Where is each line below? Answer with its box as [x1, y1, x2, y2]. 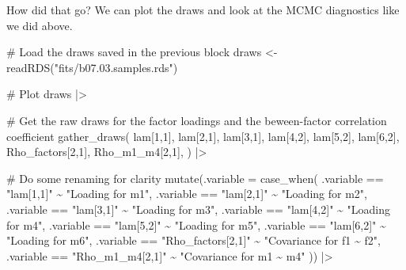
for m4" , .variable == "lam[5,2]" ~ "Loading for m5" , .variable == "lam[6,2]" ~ [6, 216, 386, 233]
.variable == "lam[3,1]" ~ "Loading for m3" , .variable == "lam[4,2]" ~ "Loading [6, 200, 390, 217]
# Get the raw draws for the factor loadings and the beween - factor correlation [6, 112, 387, 128]
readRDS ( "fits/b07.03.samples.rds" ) [6, 59, 178, 75]
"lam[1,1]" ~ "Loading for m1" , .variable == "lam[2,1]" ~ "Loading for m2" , [6, 185, 367, 202]
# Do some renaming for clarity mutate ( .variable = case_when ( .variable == [6, 169, 384, 186]
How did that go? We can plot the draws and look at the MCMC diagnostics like [6, 2, 400, 17]
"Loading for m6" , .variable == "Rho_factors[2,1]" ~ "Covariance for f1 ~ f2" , [6, 232, 381, 249]
